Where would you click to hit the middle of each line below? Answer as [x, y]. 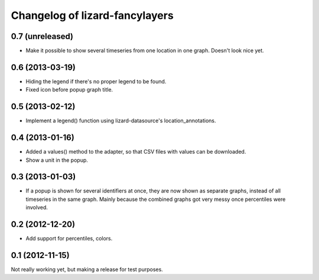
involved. [37, 207]
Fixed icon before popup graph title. [69, 90]
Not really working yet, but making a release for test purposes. [87, 269]
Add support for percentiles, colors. [69, 239]
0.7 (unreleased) [42, 36]
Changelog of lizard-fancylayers [92, 15]
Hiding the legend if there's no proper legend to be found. [96, 81]
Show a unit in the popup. [57, 160]
